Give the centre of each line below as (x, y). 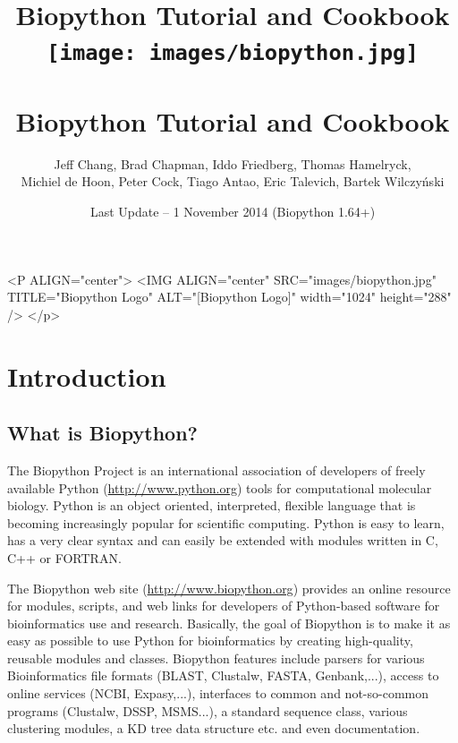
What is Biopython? (102, 433)
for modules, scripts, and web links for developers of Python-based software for (224, 606)
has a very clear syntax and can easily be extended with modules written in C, (223, 540)
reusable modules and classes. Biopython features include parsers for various (216, 658)
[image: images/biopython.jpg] (233, 53)
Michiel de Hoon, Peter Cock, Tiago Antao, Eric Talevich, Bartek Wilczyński (233, 181)
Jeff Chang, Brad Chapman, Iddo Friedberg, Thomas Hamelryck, (233, 163)
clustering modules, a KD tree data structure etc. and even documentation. (214, 728)
